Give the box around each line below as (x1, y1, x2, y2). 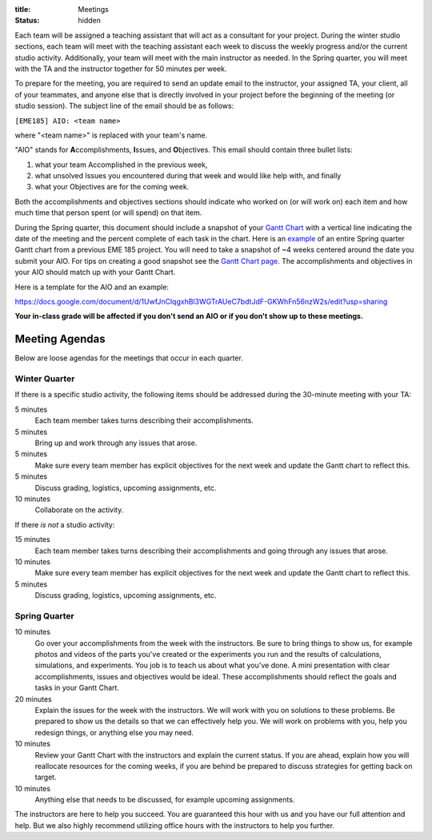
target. (34, 772, 57, 782)
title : (14, 5, 31, 14)
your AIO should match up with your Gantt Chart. (14, 268, 176, 277)
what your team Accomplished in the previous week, (34, 160, 208, 169)
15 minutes (14, 535, 51, 544)
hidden (78, 16, 102, 26)
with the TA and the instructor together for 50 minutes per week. (14, 64, 227, 74)
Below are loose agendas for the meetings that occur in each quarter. (14, 353, 243, 363)
